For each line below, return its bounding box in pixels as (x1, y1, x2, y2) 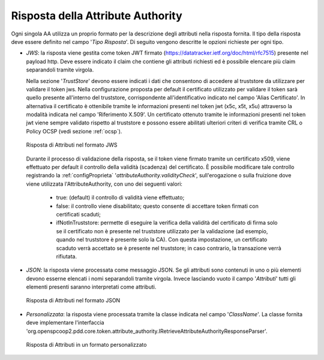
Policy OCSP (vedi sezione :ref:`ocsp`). (26, 127, 122, 135)
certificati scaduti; (56, 210, 101, 218)
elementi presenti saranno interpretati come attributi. (26, 283, 157, 291)
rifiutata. (56, 252, 77, 260)
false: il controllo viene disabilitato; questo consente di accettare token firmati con (56, 202, 259, 210)
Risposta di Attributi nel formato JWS (26, 141, 118, 148)
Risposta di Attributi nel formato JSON (26, 297, 121, 304)
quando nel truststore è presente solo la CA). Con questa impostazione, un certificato (56, 236, 268, 243)
